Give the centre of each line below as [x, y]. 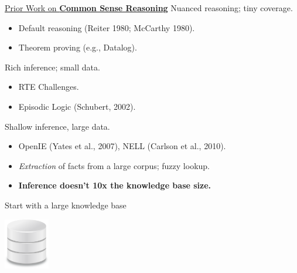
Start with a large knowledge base [66, 205]
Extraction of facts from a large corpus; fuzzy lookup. [114, 165]
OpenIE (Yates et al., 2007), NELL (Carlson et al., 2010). [122, 146]
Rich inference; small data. [52, 67]
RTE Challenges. [49, 87]
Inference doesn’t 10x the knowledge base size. [115, 185]
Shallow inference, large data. [57, 126]
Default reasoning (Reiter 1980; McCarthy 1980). [107, 27]
